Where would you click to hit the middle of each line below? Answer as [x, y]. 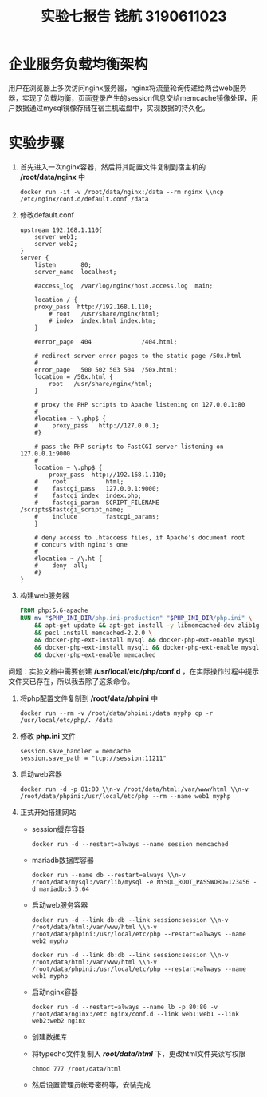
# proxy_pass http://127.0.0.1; [97, 425]
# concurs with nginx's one [81, 544]
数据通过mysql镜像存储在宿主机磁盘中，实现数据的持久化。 [112, 108]
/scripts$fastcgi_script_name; [72, 509]
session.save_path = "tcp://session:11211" [93, 758]
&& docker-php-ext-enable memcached [95, 655]
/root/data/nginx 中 [53, 177]
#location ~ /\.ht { [69, 558]
